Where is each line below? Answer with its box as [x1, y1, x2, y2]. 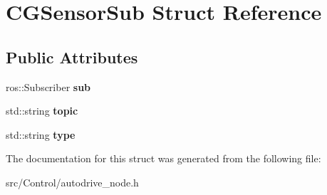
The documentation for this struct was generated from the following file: [6, 151, 321, 166]
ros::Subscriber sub [6, 79, 91, 94]
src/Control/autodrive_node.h [6, 174, 139, 189]
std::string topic [6, 103, 78, 118]
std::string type [6, 127, 76, 142]
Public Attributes [6, 46, 138, 68]
